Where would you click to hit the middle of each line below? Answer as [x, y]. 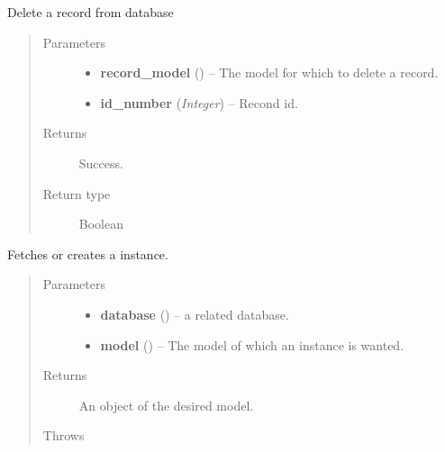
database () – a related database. [195, 314]
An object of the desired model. [166, 405]
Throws [64, 435]
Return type [77, 193]
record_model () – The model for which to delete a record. [269, 72]
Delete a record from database [91, 12]
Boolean [101, 224]
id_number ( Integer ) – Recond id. [199, 102]
